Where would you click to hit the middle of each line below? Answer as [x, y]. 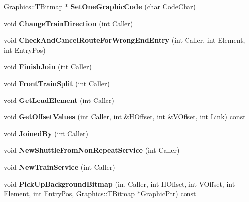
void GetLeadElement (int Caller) [59, 100]
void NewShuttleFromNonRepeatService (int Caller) [92, 150]
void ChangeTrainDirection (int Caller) [69, 23]
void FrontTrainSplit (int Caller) [57, 83]
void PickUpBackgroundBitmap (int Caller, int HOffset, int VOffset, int [120, 183]
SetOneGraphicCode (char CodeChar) [133, 6]
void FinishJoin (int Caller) [48, 66]
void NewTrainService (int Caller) [60, 166]
